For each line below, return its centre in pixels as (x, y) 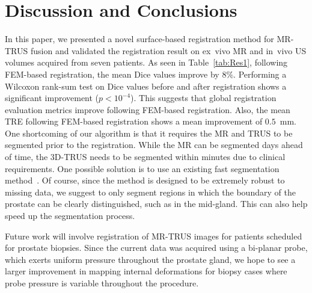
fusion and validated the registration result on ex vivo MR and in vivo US (168, 50)
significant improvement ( (52, 98)
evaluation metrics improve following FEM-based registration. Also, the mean (148, 109)
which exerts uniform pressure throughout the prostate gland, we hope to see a (150, 259)
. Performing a (260, 74)
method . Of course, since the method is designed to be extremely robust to (145, 180)
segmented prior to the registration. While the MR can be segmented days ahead (154, 145)
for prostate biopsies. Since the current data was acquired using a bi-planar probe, (156, 248)
